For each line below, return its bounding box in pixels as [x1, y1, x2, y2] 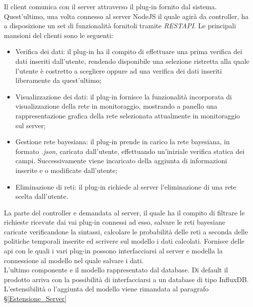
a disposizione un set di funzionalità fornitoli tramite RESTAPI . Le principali [4, 20, 236, 31]
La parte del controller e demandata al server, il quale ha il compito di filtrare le [4, 207, 245, 217]
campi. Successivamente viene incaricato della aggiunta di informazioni [15, 155, 227, 166]
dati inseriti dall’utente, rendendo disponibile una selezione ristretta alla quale [15, 56, 250, 66]
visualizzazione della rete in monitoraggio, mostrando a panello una [15, 101, 217, 111]
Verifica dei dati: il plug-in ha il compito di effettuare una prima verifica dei [15, 46, 242, 57]
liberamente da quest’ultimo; [15, 75, 102, 85]
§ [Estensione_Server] [4, 293, 67, 304]
